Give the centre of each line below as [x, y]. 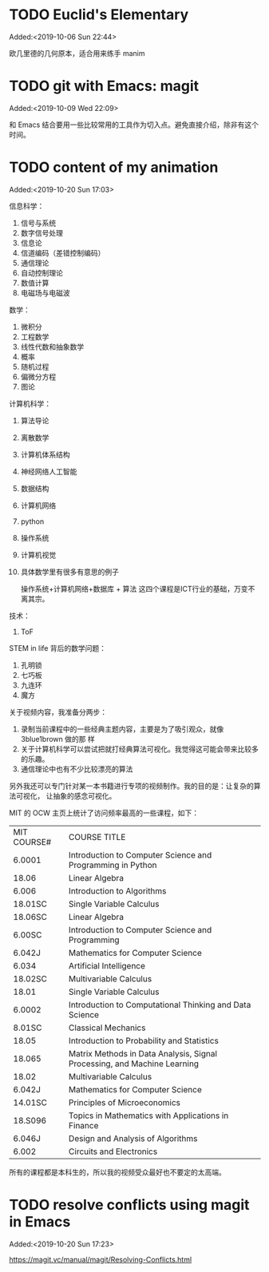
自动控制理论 [42, 272]
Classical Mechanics [107, 1028]
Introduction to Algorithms [117, 890]
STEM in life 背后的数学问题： [58, 648]
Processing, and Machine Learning [133, 1064]
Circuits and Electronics [113, 1151]
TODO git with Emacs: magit [104, 86]
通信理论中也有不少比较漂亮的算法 [77, 769]
